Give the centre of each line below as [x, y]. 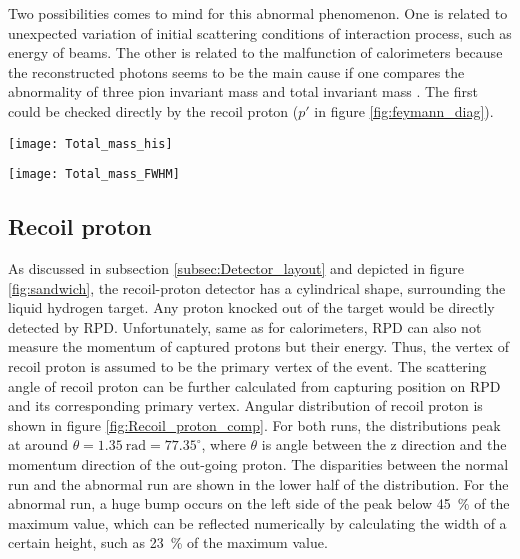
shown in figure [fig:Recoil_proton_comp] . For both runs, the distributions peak [254, 424]
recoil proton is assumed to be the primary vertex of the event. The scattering [247, 366]
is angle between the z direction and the [384, 444]
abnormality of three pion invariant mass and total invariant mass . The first [243, 91]
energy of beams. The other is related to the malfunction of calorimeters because [255, 52]
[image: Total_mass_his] [90, 143]
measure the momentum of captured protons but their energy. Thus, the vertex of [258, 346]
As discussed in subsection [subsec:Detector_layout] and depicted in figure [236, 268]
